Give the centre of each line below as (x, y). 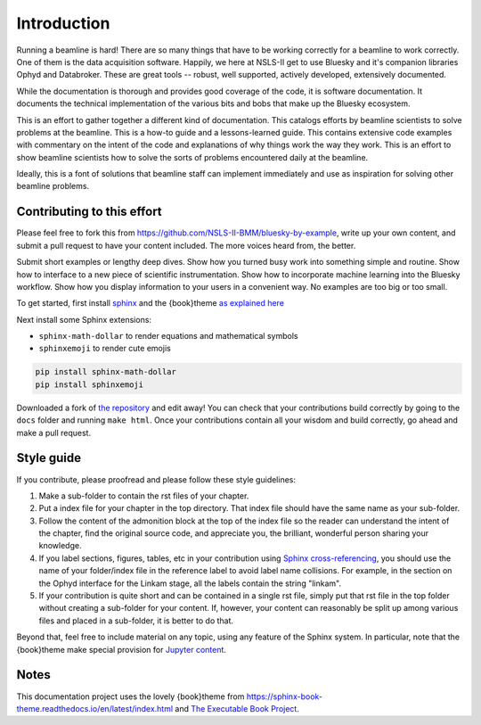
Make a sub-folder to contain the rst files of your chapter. (144, 496)
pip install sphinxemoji (90, 384)
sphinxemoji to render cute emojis (105, 349)
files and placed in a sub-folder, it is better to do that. (136, 621)
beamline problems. (53, 186)
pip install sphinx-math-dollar (106, 372)
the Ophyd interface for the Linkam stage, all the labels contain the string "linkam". (190, 583)
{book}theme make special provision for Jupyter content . (122, 649)
